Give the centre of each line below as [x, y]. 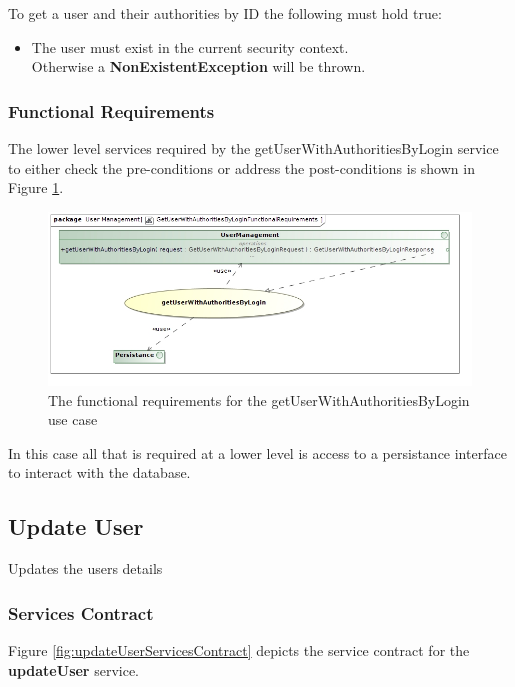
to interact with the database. [99, 472]
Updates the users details [85, 568]
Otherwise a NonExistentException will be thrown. [198, 66]
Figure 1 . [36, 187]
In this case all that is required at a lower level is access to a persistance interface [257, 452]
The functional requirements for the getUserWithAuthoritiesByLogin [259, 399]
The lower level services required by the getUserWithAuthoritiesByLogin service [253, 148]
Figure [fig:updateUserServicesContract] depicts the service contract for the [239, 650]
